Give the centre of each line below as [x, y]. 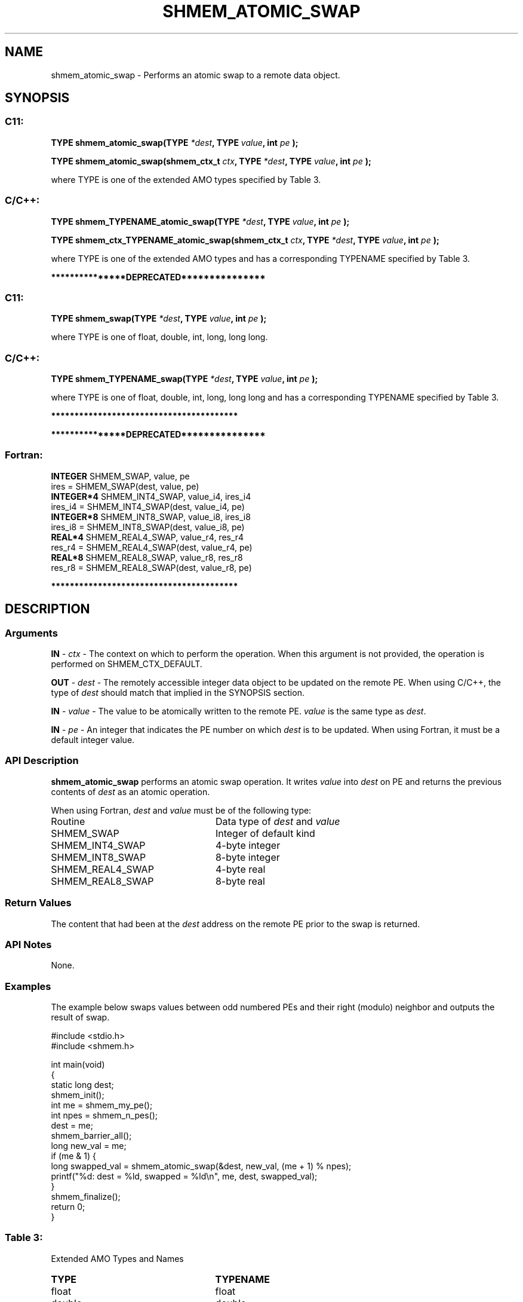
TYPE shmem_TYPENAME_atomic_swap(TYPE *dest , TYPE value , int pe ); [200, 221]
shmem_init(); [78, 1095]
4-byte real [240, 869]
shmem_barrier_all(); [91, 1136]
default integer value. [93, 740]
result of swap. [80, 1017]
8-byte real [240, 881]
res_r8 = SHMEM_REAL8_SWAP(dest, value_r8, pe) [151, 567]
